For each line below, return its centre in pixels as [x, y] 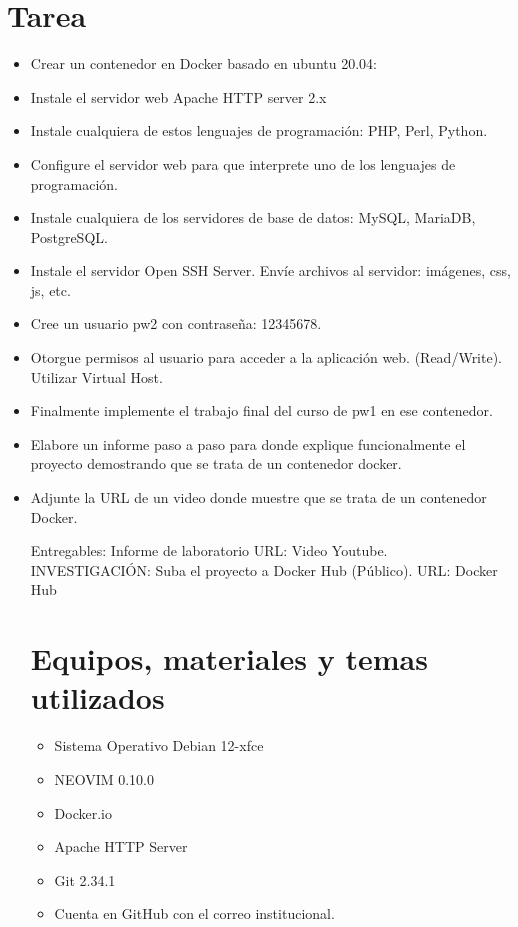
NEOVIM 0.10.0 [104, 778]
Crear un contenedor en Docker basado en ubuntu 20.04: [203, 63]
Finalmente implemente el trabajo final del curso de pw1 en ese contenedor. [261, 410]
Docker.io [83, 812]
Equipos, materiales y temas [229, 658]
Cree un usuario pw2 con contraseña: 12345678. [176, 323]
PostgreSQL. [69, 236]
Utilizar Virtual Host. [96, 376]
